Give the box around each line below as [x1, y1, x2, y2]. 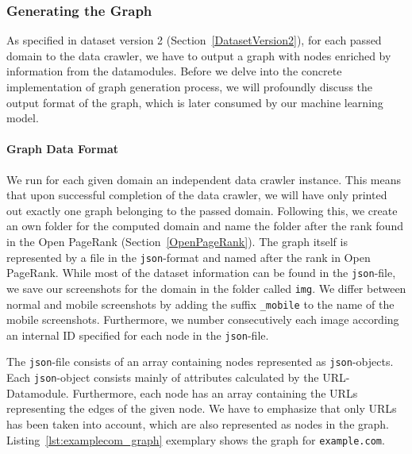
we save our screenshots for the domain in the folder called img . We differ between [6, 279, 406, 296]
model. [6, 110, 39, 126]
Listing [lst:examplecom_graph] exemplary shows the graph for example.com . [6, 431, 385, 448]
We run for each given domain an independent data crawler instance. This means [6, 171, 401, 187]
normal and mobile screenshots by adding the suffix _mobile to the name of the [6, 295, 395, 312]
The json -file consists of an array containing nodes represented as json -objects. [6, 353, 394, 370]
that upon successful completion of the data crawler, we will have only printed [6, 187, 387, 203]
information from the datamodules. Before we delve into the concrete [6, 63, 342, 79]
